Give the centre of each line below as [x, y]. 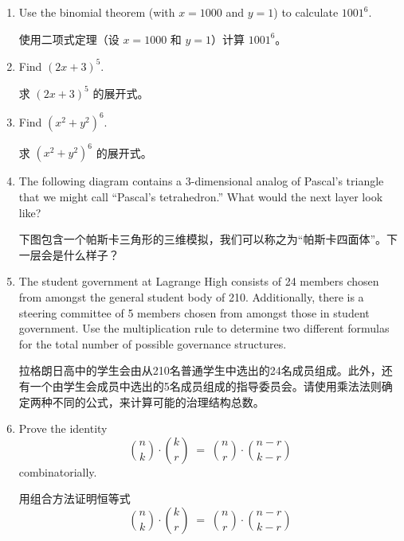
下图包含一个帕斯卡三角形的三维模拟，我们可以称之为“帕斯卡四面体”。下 [208, 239]
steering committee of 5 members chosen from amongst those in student [194, 312]
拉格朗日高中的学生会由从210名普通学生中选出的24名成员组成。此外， [200, 370]
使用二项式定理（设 [69, 39]
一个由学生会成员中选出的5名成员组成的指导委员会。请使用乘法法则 [206, 385]
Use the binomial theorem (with [97, 12]
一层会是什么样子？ [69, 254]
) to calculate [306, 12]
